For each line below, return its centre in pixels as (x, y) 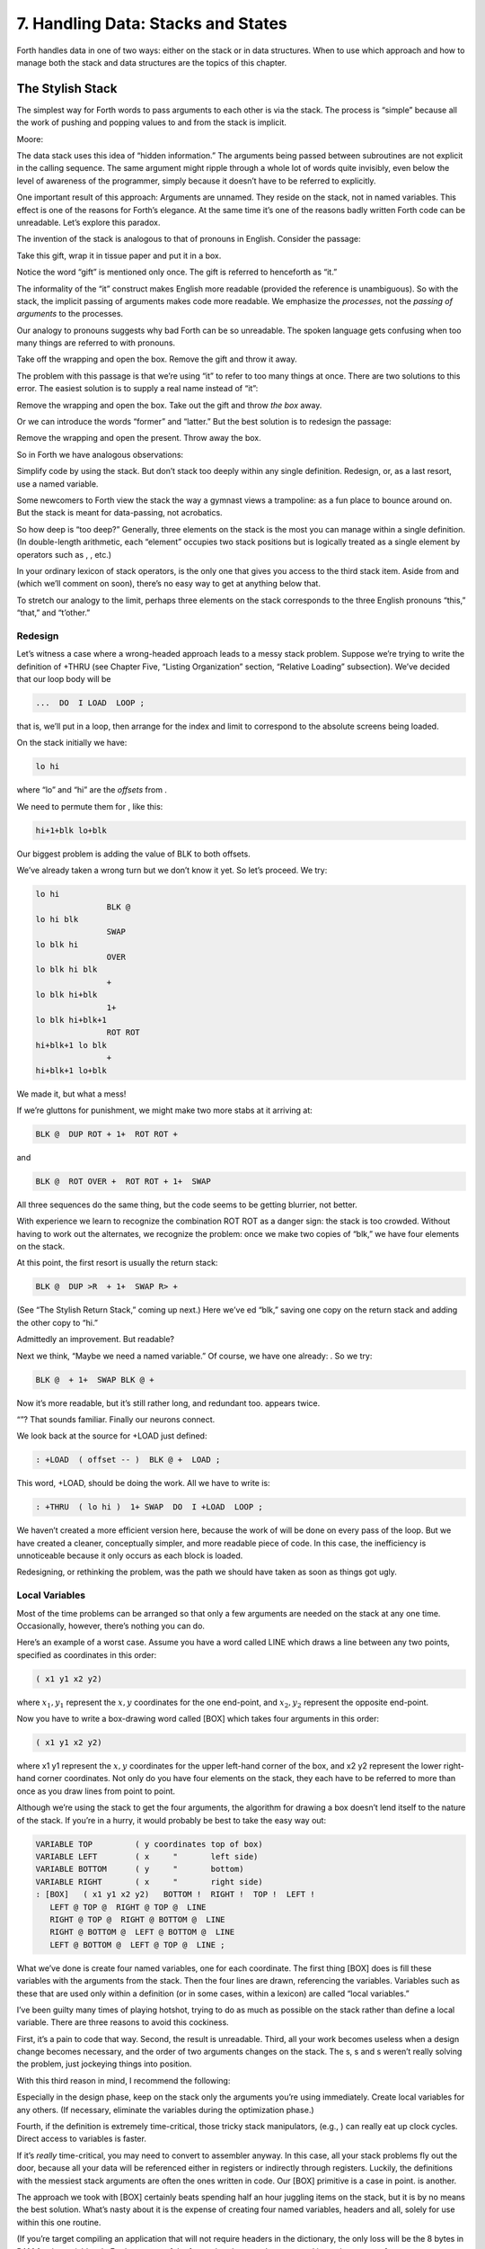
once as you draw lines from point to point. (96, 1791)
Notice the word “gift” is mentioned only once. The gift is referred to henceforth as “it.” (177, 272)
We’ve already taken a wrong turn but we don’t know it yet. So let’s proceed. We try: (172, 870)
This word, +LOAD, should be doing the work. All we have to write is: (143, 1483)
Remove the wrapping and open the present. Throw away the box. (139, 438)
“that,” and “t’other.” (53, 613)
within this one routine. (59, 2222)
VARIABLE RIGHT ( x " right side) (150, 1882)
